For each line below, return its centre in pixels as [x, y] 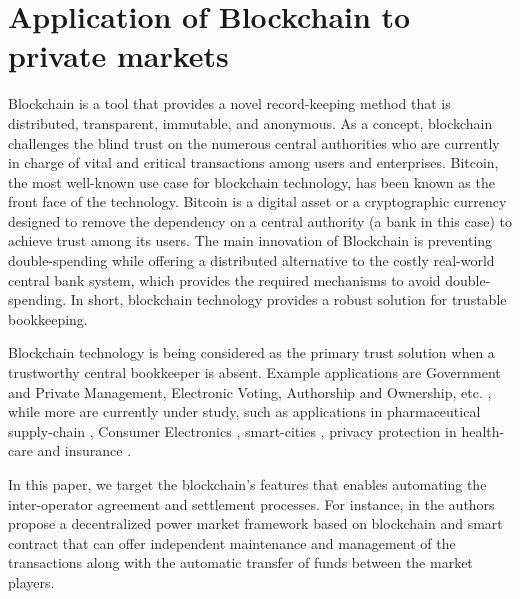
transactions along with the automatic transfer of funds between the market [240, 562]
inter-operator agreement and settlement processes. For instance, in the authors [251, 503]
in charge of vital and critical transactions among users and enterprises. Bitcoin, [253, 162]
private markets [118, 55]
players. [31, 581]
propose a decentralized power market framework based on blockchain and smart [255, 523]
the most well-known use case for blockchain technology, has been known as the [251, 181]
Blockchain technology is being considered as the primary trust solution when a [251, 352]
